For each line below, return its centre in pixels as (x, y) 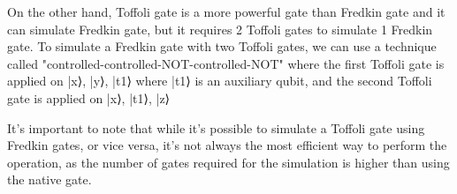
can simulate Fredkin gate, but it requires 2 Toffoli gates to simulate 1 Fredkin (220, 29)
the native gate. (50, 179)
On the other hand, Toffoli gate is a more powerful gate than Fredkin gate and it (226, 11)
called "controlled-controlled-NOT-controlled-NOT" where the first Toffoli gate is (226, 63)
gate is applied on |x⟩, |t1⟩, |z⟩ (89, 97)
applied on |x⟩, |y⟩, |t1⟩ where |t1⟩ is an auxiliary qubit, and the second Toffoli (220, 81)
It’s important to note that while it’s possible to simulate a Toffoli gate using (216, 127)
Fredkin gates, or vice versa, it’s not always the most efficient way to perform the (227, 145)
